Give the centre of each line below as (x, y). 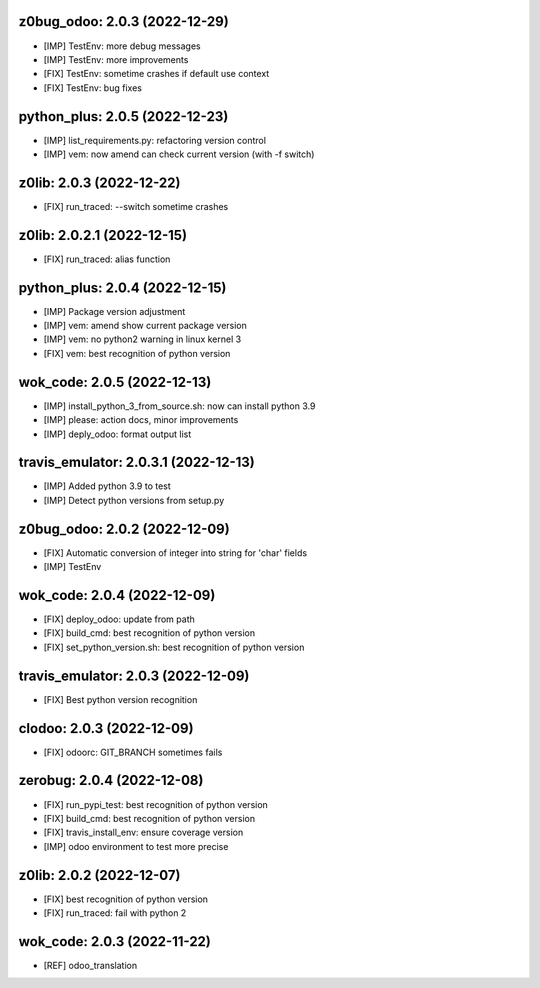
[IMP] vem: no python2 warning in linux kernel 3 (142, 339)
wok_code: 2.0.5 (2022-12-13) (115, 381)
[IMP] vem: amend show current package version (145, 326)
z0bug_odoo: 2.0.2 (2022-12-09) (124, 528)
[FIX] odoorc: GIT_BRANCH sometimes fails (133, 752)
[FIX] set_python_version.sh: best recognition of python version (174, 647)
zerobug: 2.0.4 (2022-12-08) (111, 780)
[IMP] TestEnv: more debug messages (122, 46)
